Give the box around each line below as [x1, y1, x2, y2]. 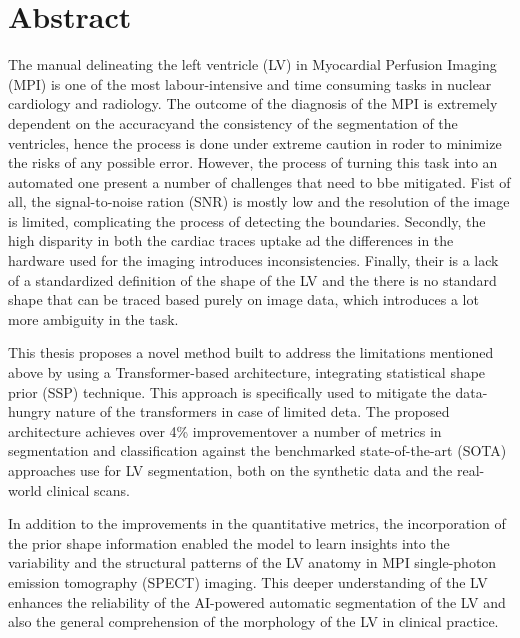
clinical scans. [46, 479, 130, 500]
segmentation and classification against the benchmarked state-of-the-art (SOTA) [8, 440, 507, 461]
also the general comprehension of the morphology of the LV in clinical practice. [8, 611, 499, 632]
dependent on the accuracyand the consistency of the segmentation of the [8, 112, 458, 133]
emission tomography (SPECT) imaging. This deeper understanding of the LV [8, 571, 488, 592]
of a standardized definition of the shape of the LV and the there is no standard [8, 269, 497, 290]
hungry [8, 401, 51, 422]
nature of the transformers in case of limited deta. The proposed [55, 401, 450, 422]
